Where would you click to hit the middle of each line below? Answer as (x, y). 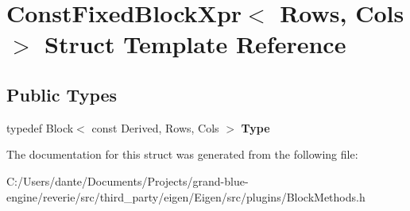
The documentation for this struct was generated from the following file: (182, 154)
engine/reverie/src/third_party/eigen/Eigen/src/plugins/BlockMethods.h (186, 196)
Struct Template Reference (195, 44)
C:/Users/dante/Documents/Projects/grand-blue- (128, 180)
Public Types (62, 94)
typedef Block (40, 127)
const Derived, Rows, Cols (155, 127)
